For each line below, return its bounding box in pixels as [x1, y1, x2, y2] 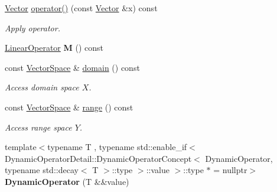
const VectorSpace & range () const [5, 100, 133, 113]
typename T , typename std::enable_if [47, 141, 187, 153]
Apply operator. [5, 21, 60, 34]
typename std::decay [5, 164, 79, 176]
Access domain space [5, 81, 79, 93]
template [5, 141, 37, 153]
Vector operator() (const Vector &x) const [5, 2, 158, 14]
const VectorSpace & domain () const [5, 61, 140, 73]
